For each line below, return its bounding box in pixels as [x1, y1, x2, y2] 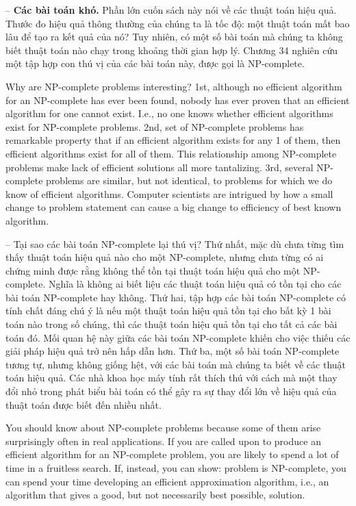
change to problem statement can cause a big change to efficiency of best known [5, 200, 342, 214]
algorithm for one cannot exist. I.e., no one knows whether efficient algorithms [5, 106, 333, 121]
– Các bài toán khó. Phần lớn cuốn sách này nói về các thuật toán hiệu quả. [5, 3, 337, 16]
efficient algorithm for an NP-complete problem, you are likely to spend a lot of [5, 447, 339, 461]
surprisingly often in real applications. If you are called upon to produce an [5, 433, 321, 448]
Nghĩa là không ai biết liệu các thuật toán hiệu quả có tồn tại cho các [48, 277, 342, 291]
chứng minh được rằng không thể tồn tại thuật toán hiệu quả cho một [5, 263, 301, 277]
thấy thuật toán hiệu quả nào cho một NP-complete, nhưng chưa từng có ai [5, 250, 324, 264]
